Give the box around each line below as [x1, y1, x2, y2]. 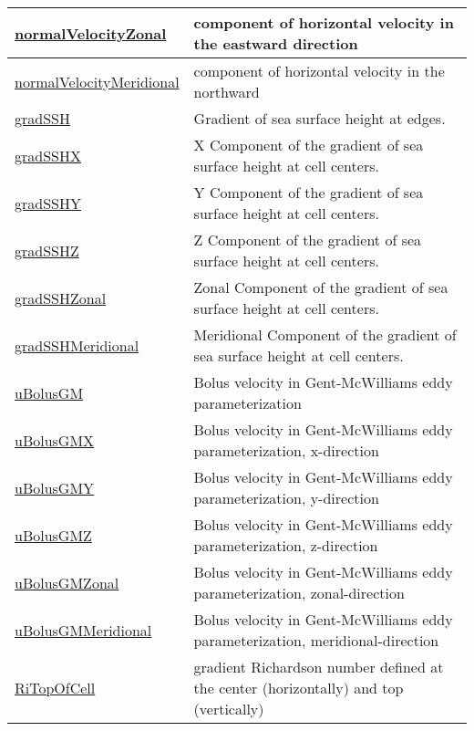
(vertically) [193, 698, 264, 719]
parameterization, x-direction [193, 440, 379, 461]
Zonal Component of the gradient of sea [193, 277, 448, 298]
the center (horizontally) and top [193, 677, 404, 698]
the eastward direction [193, 33, 358, 54]
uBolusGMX [15, 429, 95, 451]
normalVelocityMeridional [15, 70, 180, 92]
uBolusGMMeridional [15, 619, 152, 641]
